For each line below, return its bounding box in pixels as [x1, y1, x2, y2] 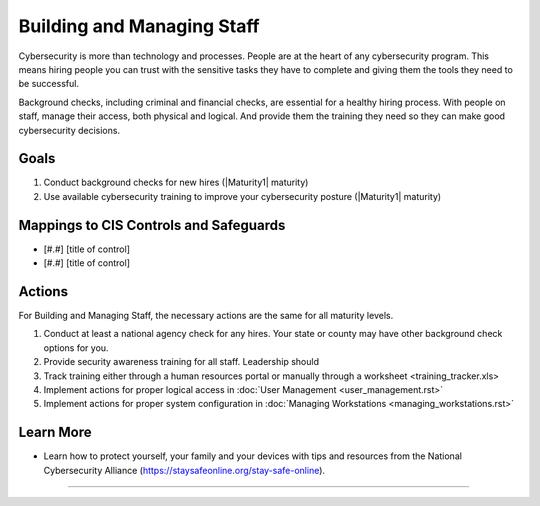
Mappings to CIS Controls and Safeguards [18, 216, 286, 234]
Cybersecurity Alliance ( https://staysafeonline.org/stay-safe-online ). [43, 464, 325, 476]
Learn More [18, 424, 92, 441]
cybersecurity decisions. [18, 124, 120, 136]
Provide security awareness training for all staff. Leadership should [43, 356, 320, 368]
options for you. [43, 341, 109, 354]
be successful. [18, 78, 80, 90]
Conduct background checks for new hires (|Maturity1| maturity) [43, 176, 309, 189]
